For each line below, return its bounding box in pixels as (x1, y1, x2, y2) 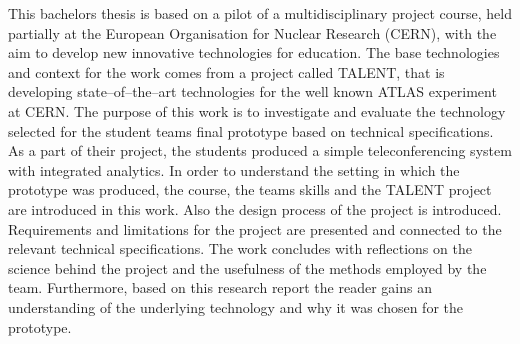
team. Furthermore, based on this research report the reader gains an (8, 277, 432, 298)
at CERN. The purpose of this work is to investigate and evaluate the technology (8, 100, 506, 121)
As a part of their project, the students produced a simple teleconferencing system (8, 140, 512, 161)
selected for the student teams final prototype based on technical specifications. (8, 120, 494, 141)
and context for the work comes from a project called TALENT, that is (8, 61, 445, 82)
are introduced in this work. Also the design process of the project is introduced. (8, 198, 502, 219)
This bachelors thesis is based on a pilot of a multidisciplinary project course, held (8, 3, 512, 23)
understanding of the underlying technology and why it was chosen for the (8, 296, 463, 317)
